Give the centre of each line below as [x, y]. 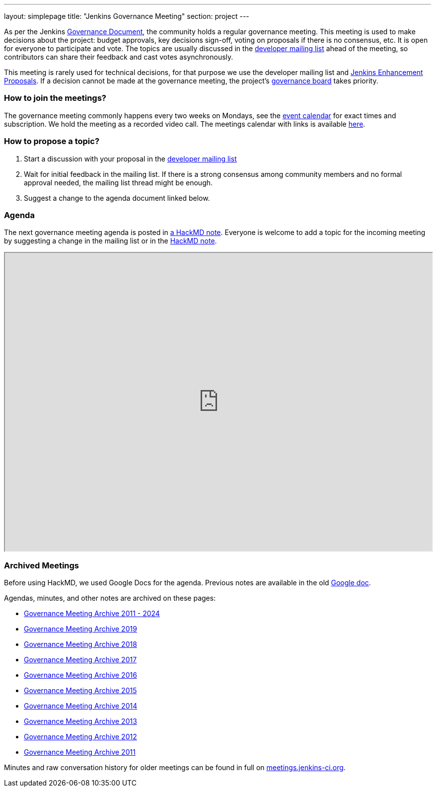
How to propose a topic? [52, 141]
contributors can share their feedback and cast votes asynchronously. [119, 57]
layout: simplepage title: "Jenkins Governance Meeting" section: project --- [127, 16]
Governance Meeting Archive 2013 [80, 721]
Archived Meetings [42, 565]
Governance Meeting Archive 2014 [81, 706]
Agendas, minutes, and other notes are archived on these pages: [110, 598]
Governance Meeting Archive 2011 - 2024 [92, 613]
